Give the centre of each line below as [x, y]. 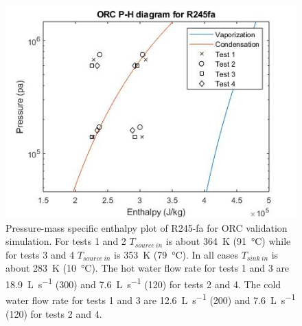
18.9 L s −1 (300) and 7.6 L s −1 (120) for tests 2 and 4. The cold [143, 283]
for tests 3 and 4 [40, 254]
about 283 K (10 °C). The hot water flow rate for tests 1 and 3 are [148, 268]
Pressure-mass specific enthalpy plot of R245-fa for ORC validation [147, 227]
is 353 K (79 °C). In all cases [176, 254]
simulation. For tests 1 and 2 [66, 241]
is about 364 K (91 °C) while [228, 241]
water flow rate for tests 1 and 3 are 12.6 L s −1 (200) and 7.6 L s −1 [151, 299]
